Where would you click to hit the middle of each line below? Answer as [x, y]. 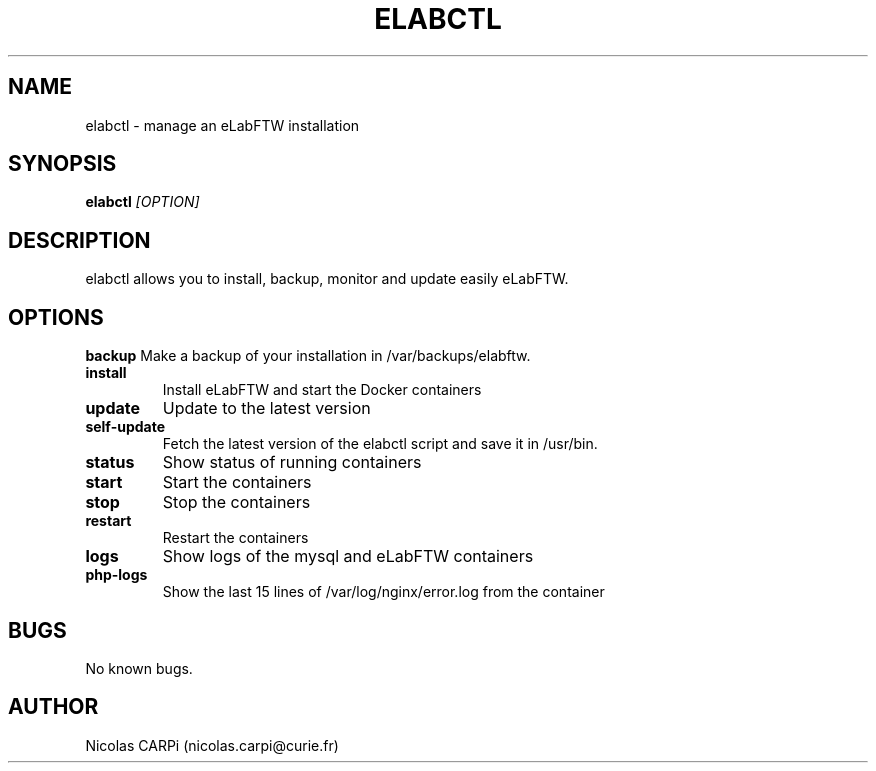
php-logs [116, 575]
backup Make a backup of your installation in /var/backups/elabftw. [308, 356]
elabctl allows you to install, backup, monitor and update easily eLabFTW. [327, 279]
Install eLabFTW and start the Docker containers [322, 390]
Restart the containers [235, 538]
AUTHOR [53, 707]
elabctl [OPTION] [142, 202]
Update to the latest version [266, 408]
